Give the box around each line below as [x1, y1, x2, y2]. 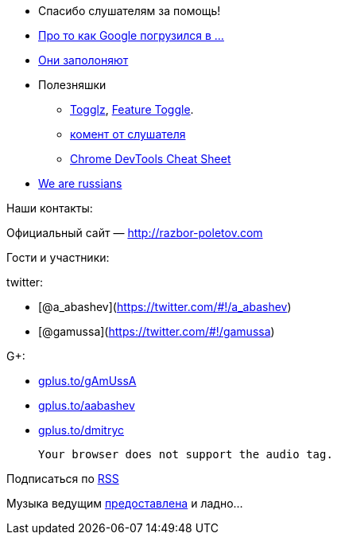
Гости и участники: [6, 251, 110, 264]
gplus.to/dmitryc [38, 423, 125, 437]
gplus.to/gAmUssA [38, 374, 137, 387]
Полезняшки [38, 78, 107, 91]
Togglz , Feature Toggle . [70, 103, 194, 116]
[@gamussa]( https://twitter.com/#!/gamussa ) [38, 325, 275, 338]
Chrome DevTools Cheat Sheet [70, 152, 231, 165]
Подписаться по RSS [6, 472, 119, 485]
